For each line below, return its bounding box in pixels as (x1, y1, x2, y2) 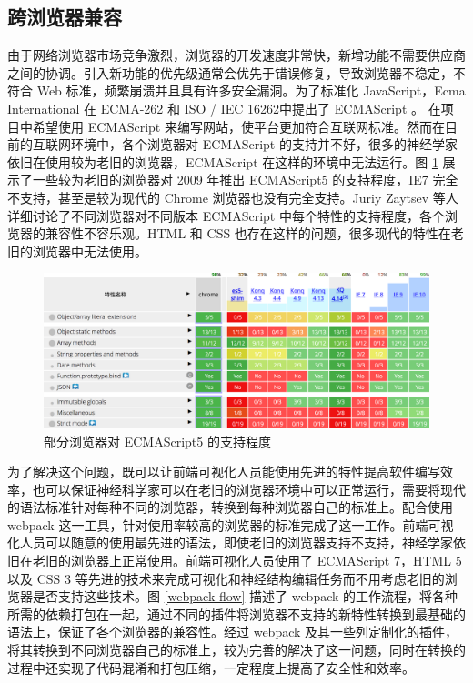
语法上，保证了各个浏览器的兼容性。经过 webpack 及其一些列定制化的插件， (7, 622, 458, 641)
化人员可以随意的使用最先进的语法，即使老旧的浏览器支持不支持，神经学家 (7, 533, 453, 552)
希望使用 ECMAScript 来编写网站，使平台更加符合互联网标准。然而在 (32, 116, 445, 136)
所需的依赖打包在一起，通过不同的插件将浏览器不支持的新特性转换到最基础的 (7, 604, 466, 623)
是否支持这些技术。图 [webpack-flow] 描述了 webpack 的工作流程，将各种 (32, 587, 458, 606)
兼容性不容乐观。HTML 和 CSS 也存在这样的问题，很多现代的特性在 (45, 224, 451, 243)
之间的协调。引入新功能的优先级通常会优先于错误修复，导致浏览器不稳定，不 (7, 63, 466, 82)
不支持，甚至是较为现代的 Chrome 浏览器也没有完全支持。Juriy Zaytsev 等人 (7, 187, 458, 206)
